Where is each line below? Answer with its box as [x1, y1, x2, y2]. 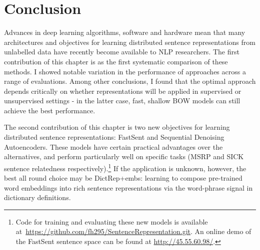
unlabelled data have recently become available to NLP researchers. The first [4, 46, 239, 57]
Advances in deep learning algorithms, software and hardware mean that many [4, 27, 245, 37]
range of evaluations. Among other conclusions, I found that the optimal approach [4, 76, 256, 86]
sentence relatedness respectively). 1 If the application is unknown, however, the [4, 161, 246, 173]
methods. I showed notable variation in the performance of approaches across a [4, 66, 246, 76]
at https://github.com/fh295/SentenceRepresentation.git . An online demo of [15, 226, 251, 237]
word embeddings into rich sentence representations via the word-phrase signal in [4, 182, 253, 193]
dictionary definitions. [4, 192, 71, 203]
